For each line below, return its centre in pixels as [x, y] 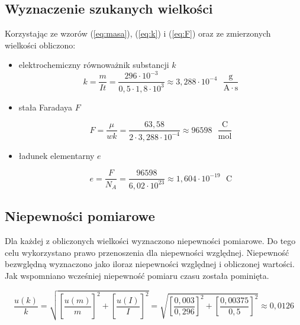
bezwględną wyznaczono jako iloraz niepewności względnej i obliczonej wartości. [150, 264]
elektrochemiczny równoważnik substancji [94, 65]
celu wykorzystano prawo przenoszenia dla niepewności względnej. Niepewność [147, 252]
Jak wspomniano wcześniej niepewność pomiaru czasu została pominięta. [137, 275]
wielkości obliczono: [40, 45]
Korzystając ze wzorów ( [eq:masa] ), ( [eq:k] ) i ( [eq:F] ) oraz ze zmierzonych [138, 33]
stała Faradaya [45, 107]
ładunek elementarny [57, 155]
